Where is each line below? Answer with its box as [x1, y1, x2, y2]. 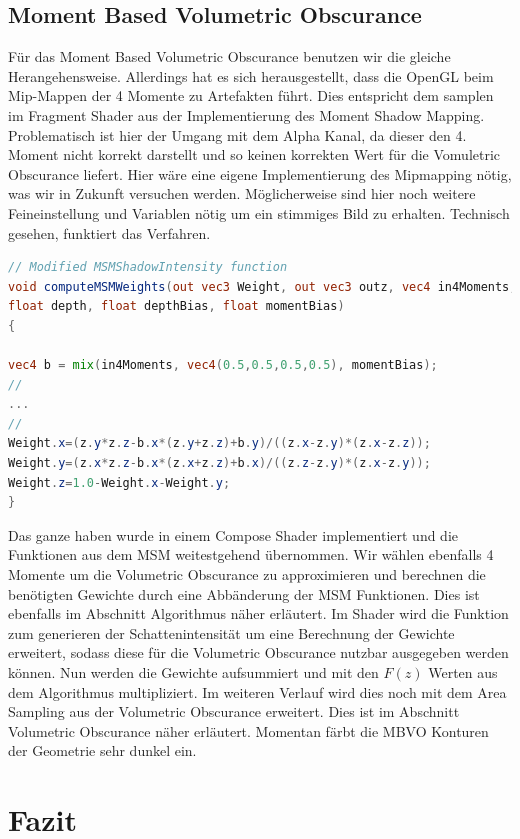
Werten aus [428, 662, 498, 683]
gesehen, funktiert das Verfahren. [8, 222, 211, 243]
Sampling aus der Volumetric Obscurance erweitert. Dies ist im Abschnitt [8, 701, 460, 722]
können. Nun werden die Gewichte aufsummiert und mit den [8, 662, 379, 683]
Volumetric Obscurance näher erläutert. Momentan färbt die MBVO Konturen [8, 720, 489, 741]
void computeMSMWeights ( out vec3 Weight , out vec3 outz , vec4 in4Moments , [8, 279, 517, 294]
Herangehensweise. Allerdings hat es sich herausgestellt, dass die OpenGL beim [8, 65, 494, 86]
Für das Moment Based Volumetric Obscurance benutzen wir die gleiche [8, 46, 451, 67]
